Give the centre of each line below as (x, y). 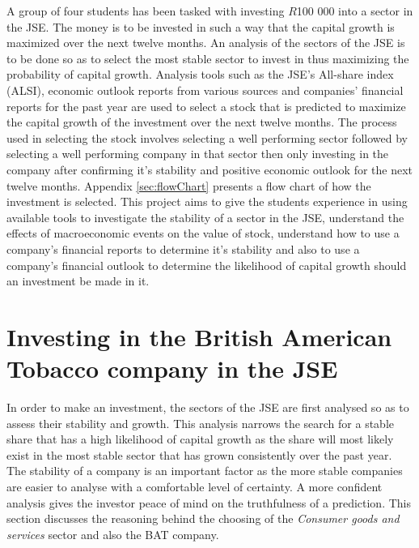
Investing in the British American (199, 336)
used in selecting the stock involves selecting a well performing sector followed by (207, 137)
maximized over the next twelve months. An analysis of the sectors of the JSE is (206, 43)
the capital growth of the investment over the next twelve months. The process (202, 122)
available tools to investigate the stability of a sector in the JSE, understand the (205, 217)
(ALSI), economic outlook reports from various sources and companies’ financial (205, 90)
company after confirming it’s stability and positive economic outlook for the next (210, 169)
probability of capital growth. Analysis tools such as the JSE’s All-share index (200, 74)
